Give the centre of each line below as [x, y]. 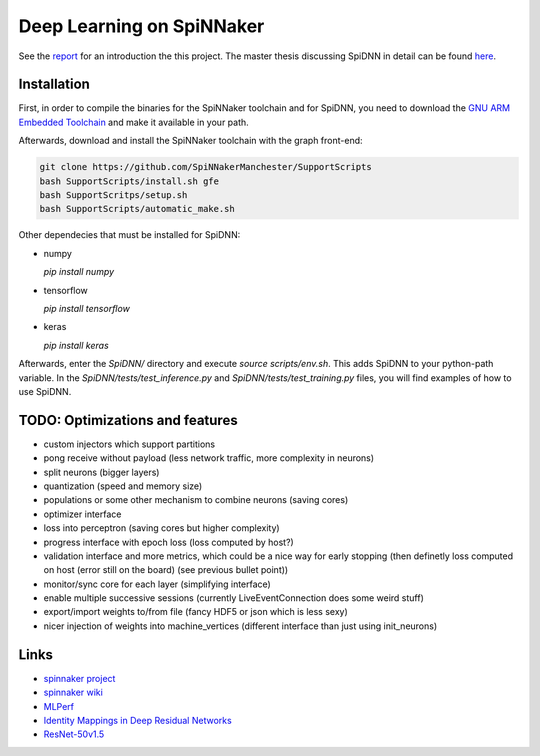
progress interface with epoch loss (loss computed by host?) [168, 542]
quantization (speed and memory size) [123, 486]
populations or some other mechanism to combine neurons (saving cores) [196, 500]
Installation [54, 84]
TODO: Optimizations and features [128, 420]
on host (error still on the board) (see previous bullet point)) [166, 570]
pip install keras [76, 345]
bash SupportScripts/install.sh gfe [129, 181]
